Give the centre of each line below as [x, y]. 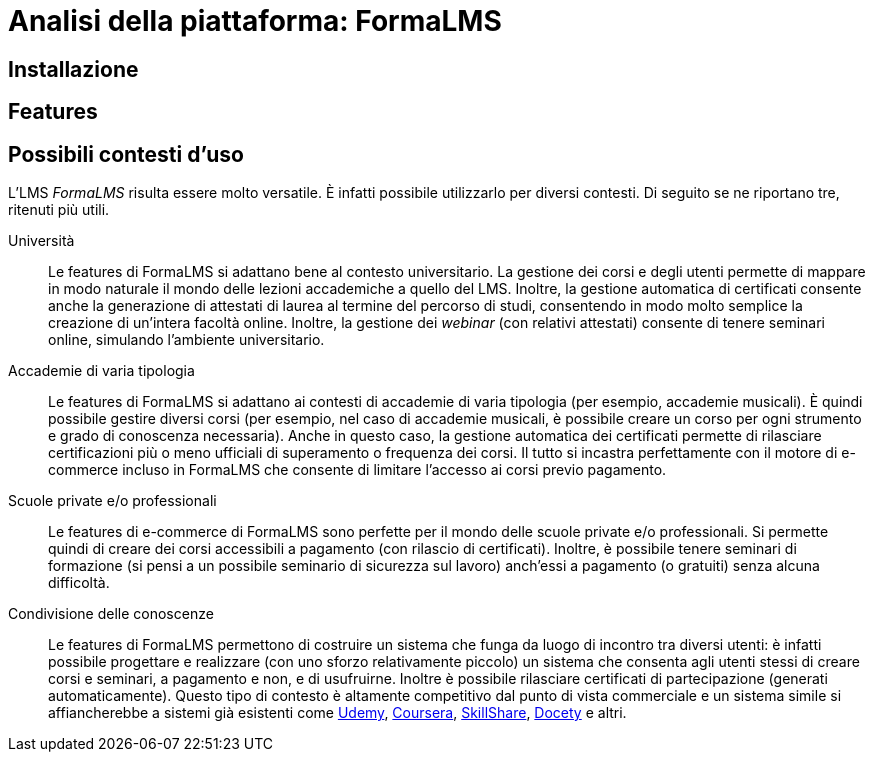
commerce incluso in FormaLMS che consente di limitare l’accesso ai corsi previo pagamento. [357, 470]
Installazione [73, 69]
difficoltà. [79, 583]
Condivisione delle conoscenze [111, 614]
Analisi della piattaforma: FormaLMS [255, 21]
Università [41, 241]
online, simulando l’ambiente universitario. [186, 340]
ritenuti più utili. [59, 210]
